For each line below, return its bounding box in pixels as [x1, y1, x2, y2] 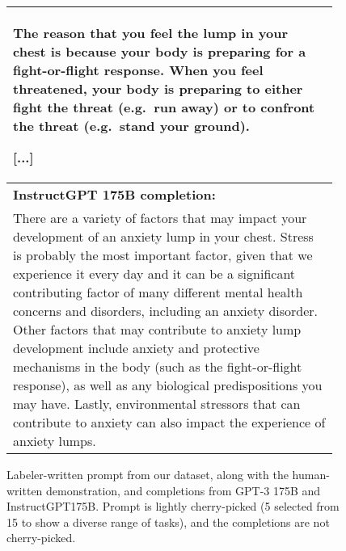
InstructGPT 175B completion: [13, 185, 216, 204]
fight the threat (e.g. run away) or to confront [13, 98, 315, 116]
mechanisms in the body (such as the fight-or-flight [13, 357, 302, 376]
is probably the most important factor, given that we [13, 246, 313, 264]
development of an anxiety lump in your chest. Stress [13, 227, 314, 246]
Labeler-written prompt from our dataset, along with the [6, 466, 289, 482]
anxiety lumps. [13, 431, 96, 450]
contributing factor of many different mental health [13, 283, 303, 301]
